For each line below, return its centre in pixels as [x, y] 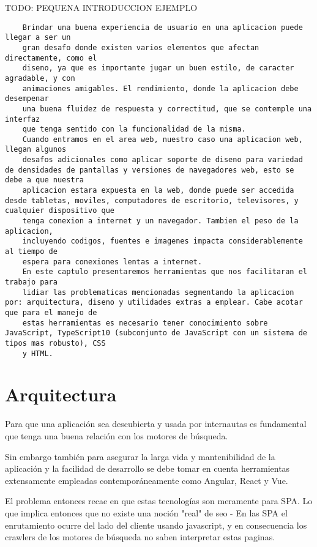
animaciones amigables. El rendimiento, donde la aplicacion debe [160, 88]
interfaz [23, 119]
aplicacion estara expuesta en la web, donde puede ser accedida [158, 191]
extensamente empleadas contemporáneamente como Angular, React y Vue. [147, 480]
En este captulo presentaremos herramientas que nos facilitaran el [165, 272]
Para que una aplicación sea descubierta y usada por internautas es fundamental [156, 424]
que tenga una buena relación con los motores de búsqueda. [117, 435]
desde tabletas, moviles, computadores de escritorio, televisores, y [152, 200]
